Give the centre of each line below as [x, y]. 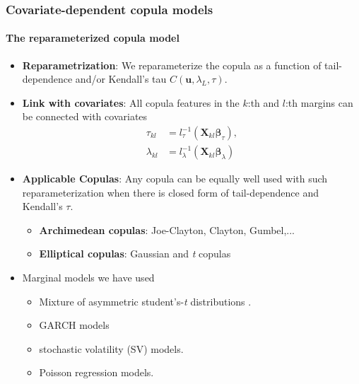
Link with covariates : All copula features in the [131, 102]
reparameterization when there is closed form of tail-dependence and [170, 192]
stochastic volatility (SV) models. [111, 348]
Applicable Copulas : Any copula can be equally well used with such [175, 179]
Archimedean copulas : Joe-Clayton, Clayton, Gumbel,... [167, 229]
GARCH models [74, 325]
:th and [264, 102]
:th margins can [319, 102]
